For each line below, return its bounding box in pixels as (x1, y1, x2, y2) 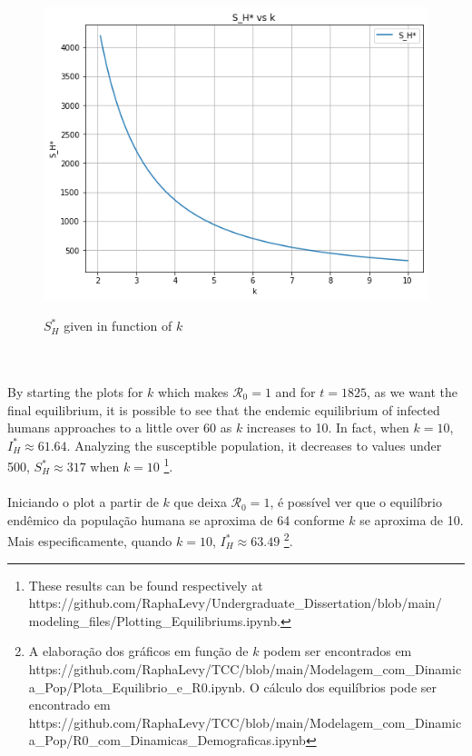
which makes (158, 382, 229, 401)
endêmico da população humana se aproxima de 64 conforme (7, 510, 345, 529)
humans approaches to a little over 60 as (7, 418, 232, 437)
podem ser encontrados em (263, 642, 412, 661)
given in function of (64, 316, 172, 335)
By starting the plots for (7, 382, 143, 401)
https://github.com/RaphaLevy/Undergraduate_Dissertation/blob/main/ (28, 593, 442, 612)
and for (275, 382, 316, 401)
